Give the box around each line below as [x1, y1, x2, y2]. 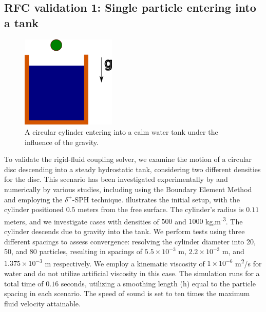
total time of [4, 278, 44, 288]
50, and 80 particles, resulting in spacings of [4, 246, 143, 257]
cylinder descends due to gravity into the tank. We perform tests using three [4, 225, 245, 236]
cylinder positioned [4, 204, 64, 215]
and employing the [4, 194, 63, 204]
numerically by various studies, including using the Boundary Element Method [4, 183, 252, 194]
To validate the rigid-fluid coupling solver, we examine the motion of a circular [4, 154, 252, 164]
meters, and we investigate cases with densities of [4, 216, 159, 226]
